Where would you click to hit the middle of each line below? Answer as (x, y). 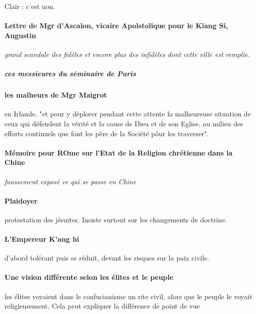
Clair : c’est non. (30, 6)
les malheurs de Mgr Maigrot (56, 95)
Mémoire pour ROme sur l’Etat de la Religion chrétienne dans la (119, 152)
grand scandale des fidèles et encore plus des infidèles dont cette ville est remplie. (127, 54)
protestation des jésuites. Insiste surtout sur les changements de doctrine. (116, 219)
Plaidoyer (21, 200)
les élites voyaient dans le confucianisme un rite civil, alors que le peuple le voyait (128, 296)
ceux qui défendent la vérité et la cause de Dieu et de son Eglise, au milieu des (124, 123)
